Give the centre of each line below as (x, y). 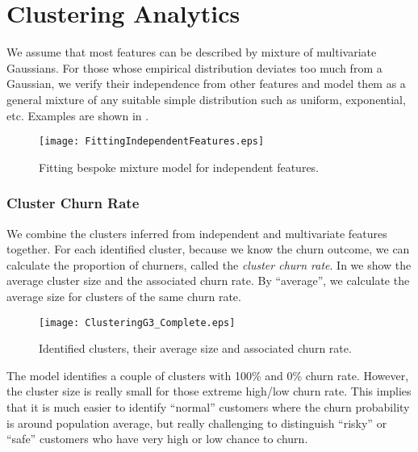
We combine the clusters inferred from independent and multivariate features (197, 233)
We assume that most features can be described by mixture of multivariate (192, 52)
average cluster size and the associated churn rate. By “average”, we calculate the (208, 280)
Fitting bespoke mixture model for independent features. (179, 167)
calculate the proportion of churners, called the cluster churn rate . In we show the (209, 264)
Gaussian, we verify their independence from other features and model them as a (206, 84)
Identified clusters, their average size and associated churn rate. (195, 348)
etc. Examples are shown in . (78, 115)
